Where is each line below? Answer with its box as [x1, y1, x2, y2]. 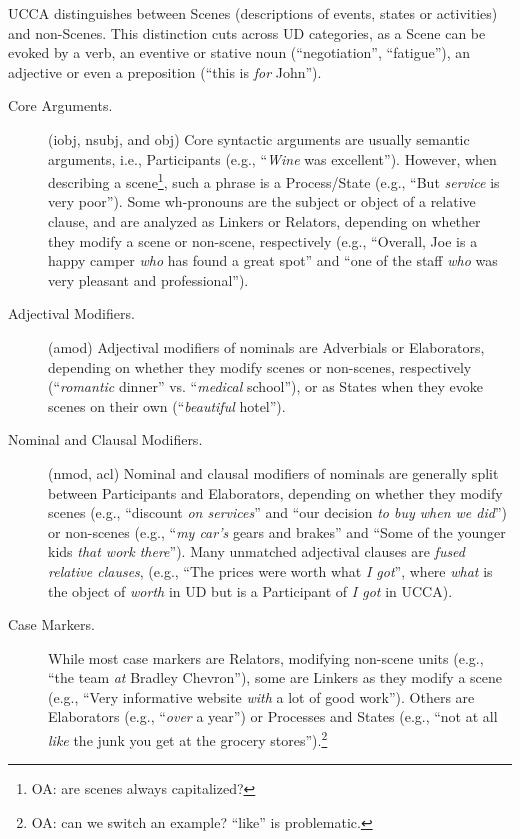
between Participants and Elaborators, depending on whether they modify [48, 482, 503, 503]
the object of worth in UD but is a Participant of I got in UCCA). [48, 580, 453, 601]
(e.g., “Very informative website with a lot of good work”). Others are [48, 686, 475, 707]
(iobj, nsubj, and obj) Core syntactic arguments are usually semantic [48, 128, 470, 149]
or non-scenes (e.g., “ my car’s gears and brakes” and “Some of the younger [48, 521, 506, 542]
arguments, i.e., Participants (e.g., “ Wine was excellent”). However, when [48, 148, 497, 169]
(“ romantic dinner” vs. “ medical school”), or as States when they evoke [48, 376, 483, 397]
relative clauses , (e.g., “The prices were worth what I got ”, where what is [48, 560, 493, 581]
